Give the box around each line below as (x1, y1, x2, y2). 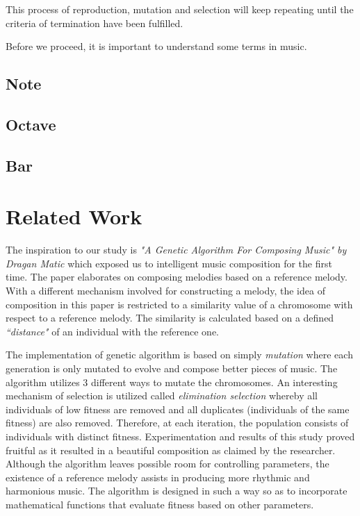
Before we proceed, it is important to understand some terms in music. (6, 39, 307, 53)
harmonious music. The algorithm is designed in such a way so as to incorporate (6, 483, 347, 498)
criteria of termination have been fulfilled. (6, 15, 183, 30)
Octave (6, 113, 56, 135)
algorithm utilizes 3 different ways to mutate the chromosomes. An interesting (6, 374, 338, 389)
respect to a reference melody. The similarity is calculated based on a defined (6, 310, 334, 325)
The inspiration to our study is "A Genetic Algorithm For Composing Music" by (6, 242, 347, 257)
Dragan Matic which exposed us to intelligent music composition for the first (6, 256, 332, 270)
